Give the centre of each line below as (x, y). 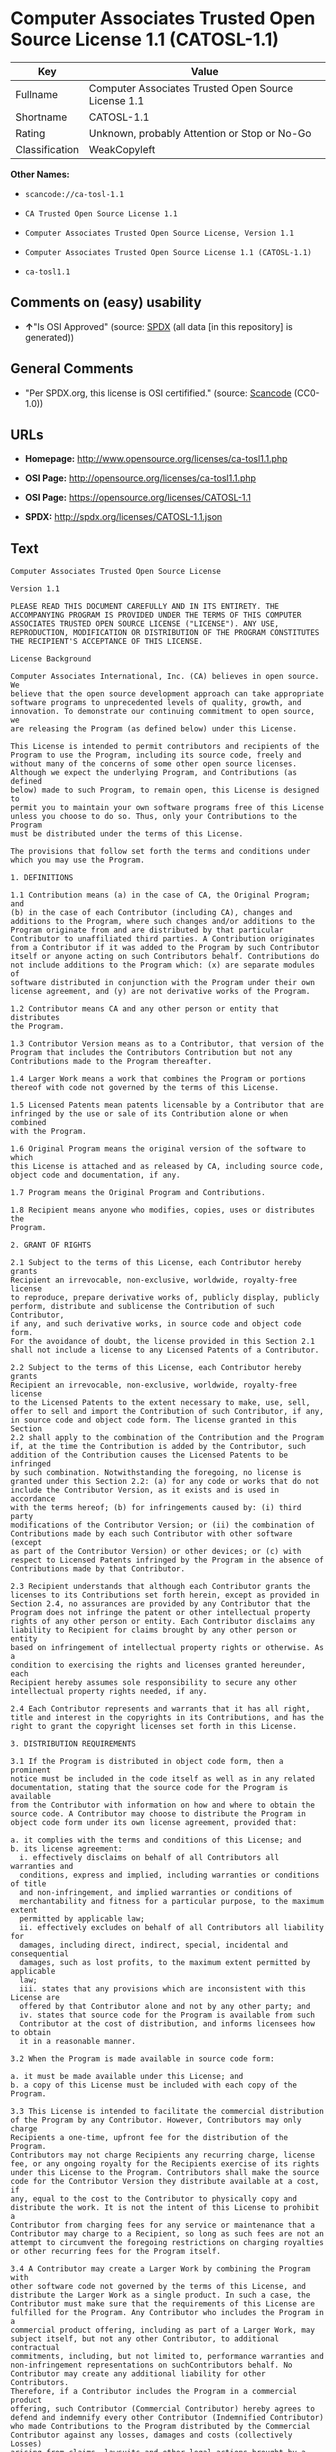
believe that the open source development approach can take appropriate (167, 694)
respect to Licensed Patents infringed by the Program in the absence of (167, 1560)
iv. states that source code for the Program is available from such (167, 2015)
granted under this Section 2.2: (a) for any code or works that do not (165, 1482)
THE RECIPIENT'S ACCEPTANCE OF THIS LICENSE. (106, 642)
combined (28, 1123)
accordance (33, 1499)
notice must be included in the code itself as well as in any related (162, 1779)
